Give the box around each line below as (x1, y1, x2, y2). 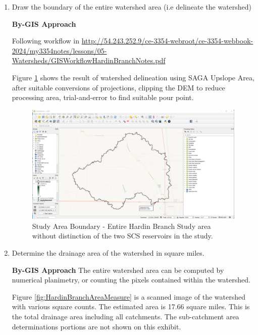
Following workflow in (12, 35, 80, 46)
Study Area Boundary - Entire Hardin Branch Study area (32, 220, 211, 231)
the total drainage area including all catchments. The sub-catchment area (12, 311, 239, 322)
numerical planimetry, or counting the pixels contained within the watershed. (12, 274, 250, 285)
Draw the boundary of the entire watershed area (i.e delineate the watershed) (12, 2, 252, 12)
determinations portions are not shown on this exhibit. (12, 321, 181, 331)
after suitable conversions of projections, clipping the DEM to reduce (12, 82, 225, 92)
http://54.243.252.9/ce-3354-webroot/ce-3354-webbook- (81, 35, 253, 46)
